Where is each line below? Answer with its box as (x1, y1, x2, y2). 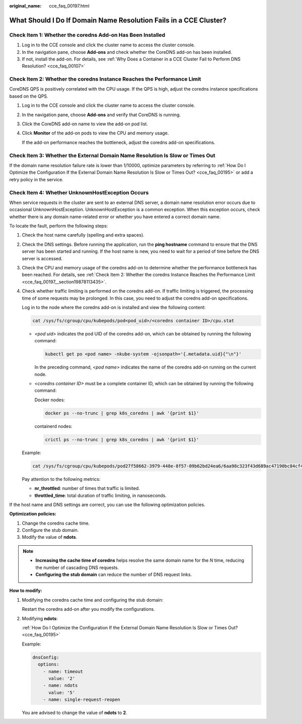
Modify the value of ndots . (22, 534, 78, 540)
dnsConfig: (32, 655, 59, 660)
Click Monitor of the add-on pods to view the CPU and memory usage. (22, 130, 169, 136)
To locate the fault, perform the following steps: (9, 223, 108, 229)
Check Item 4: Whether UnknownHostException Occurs (9, 189, 149, 196)
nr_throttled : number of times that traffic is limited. (34, 485, 140, 491)
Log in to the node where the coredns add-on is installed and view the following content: (22, 304, 206, 310)
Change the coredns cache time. (22, 520, 90, 526)
